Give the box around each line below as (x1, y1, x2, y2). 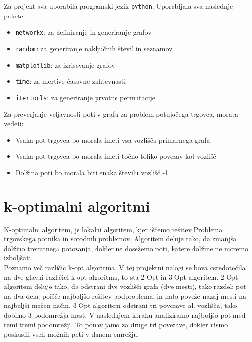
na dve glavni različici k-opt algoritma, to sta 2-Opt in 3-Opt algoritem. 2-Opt (4, 271, 238, 282)
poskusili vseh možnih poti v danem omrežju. (4, 329, 139, 339)
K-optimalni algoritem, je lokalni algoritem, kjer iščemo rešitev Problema (4, 224, 223, 234)
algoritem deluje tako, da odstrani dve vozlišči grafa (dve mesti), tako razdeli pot (4, 281, 246, 291)
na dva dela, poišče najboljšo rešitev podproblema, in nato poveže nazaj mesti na (4, 290, 247, 301)
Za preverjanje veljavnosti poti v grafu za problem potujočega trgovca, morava (4, 108, 238, 119)
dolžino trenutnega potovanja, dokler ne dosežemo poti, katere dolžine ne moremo (4, 243, 249, 253)
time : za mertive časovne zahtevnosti (15, 76, 126, 86)
